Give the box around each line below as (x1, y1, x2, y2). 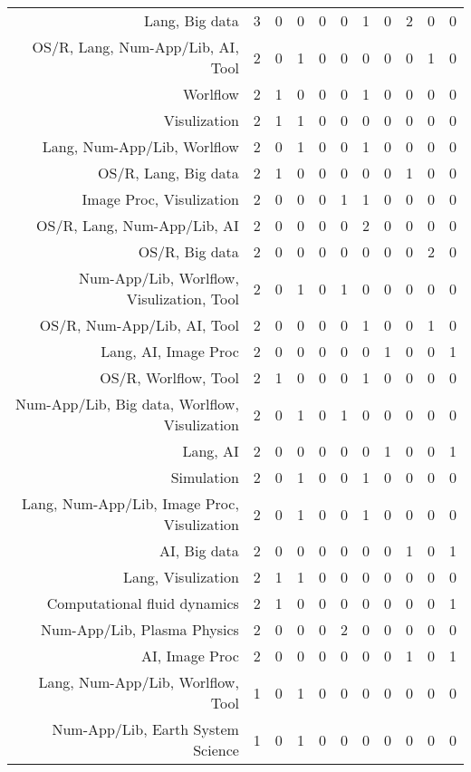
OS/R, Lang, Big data (98, 162, 239, 183)
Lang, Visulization (122, 566, 239, 587)
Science (193, 739, 239, 760)
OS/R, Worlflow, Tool (100, 367, 239, 388)
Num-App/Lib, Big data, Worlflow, (15, 393, 239, 414)
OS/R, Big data (138, 241, 239, 262)
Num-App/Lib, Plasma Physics (41, 619, 239, 640)
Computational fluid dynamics (46, 593, 239, 613)
